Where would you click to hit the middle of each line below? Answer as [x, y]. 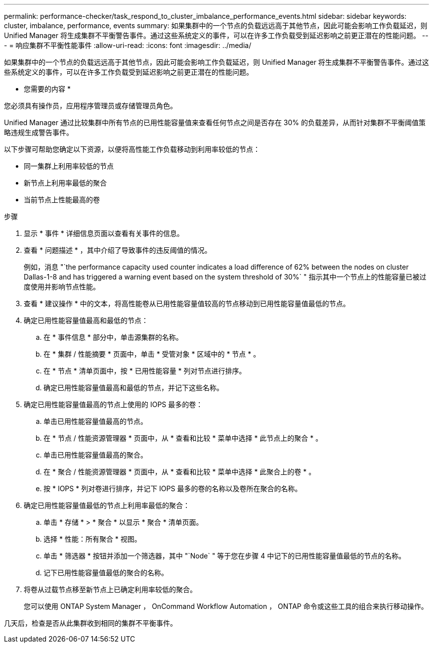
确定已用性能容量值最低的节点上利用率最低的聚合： [107, 505]
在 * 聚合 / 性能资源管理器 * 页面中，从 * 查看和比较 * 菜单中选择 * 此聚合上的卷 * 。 [180, 472]
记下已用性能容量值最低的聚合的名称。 [106, 573]
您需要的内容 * [47, 89]
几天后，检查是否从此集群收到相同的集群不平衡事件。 [90, 623]
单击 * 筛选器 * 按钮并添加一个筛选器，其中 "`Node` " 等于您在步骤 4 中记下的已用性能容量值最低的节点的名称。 [225, 556]
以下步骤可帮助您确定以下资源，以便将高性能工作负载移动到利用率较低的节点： [132, 149]
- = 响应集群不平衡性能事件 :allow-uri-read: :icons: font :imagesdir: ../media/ [128, 45]
